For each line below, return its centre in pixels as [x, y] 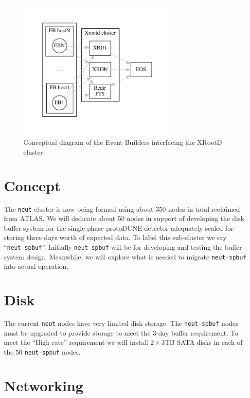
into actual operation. [36, 266]
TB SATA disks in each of [204, 342]
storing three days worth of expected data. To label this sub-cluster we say [115, 237]
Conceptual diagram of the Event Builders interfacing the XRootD [123, 142]
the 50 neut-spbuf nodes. [42, 351]
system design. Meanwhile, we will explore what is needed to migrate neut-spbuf [125, 256]
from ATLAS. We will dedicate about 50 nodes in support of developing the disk [124, 218]
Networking [44, 385]
